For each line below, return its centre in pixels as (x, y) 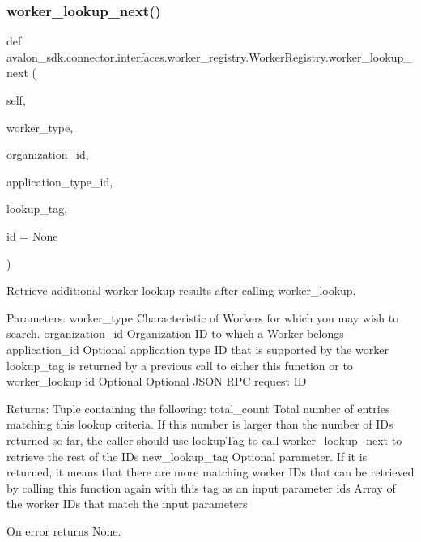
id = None (32, 235)
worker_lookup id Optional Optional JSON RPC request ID (157, 381)
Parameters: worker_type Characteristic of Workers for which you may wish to (203, 317)
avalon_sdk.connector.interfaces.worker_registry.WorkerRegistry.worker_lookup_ (209, 56)
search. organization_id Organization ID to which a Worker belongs (175, 333)
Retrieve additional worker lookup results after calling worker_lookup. (181, 290)
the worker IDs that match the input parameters (127, 504)
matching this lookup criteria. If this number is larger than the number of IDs (200, 424)
